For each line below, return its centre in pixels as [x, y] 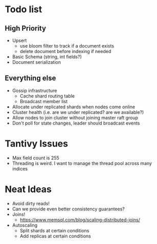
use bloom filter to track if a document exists [67, 46]
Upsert [19, 40]
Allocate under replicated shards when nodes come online [74, 107]
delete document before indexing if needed [65, 51]
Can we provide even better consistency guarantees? [68, 209]
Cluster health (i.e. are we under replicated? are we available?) [78, 112]
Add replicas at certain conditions [55, 236]
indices [20, 168]
